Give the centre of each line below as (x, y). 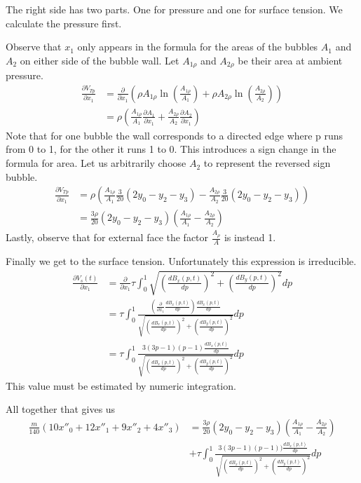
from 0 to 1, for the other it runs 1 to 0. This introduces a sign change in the (171, 149)
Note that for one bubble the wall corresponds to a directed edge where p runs (175, 135)
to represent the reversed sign (267, 163)
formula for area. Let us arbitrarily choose (96, 163)
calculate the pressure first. (64, 23)
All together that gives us (61, 409)
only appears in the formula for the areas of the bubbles (198, 47)
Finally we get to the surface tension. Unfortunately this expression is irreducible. (181, 260)
